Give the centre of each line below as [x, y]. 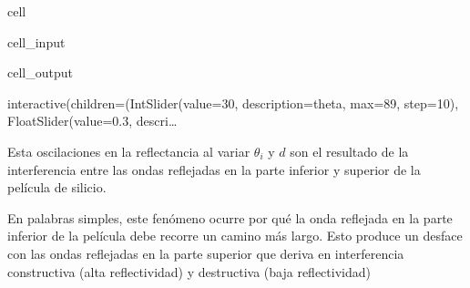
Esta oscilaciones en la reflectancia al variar [129, 151]
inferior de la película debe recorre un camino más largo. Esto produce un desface [235, 236]
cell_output [40, 72]
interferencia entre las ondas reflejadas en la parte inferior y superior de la [214, 169]
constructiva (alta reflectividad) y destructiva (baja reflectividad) [189, 271]
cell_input [36, 41]
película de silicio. [57, 187]
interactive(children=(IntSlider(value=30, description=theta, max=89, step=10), [233, 103]
